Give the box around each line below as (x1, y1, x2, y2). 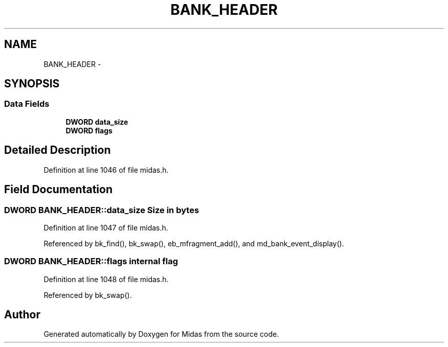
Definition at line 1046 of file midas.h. (43, 165, 169, 174)
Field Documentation (4, 183, 113, 196)
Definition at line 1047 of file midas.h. (43, 223, 168, 232)
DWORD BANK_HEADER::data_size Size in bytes (4, 204, 199, 215)
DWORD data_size (65, 117, 128, 126)
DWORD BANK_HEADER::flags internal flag (4, 256, 178, 267)
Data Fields (4, 99, 50, 109)
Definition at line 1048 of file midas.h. (43, 274, 169, 284)
